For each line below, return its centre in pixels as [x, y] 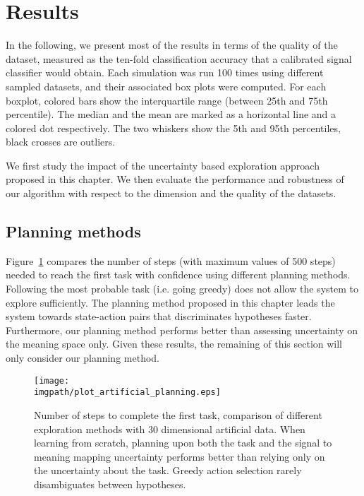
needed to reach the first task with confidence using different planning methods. [178, 274]
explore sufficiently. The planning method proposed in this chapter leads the [170, 302]
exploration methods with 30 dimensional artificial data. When [170, 429]
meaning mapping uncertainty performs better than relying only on [180, 456]
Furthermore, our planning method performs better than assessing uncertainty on [182, 330]
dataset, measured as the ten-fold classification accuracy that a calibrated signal [179, 58]
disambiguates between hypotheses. [110, 484]
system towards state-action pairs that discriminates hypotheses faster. [159, 316]
